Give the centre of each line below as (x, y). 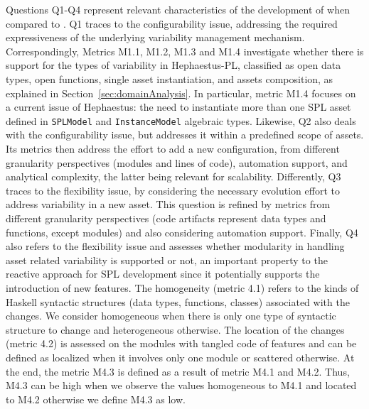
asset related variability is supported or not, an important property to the (167, 260)
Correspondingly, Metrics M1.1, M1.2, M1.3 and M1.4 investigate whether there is (185, 51)
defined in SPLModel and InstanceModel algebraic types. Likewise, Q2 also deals (181, 120)
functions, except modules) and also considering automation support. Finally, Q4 (182, 232)
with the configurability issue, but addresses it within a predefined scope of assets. (185, 135)
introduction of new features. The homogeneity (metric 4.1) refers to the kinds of (182, 287)
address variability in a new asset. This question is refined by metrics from (168, 204)
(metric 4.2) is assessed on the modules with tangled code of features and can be (181, 343)
